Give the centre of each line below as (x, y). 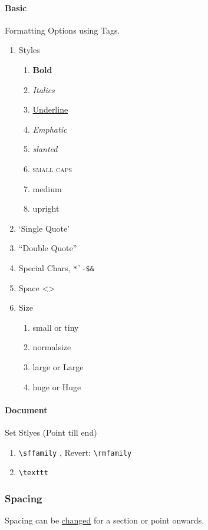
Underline (50, 109)
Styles (29, 50)
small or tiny (56, 327)
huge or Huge (57, 386)
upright (46, 208)
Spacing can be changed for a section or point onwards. (105, 520)
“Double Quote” (48, 248)
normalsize (52, 347)
